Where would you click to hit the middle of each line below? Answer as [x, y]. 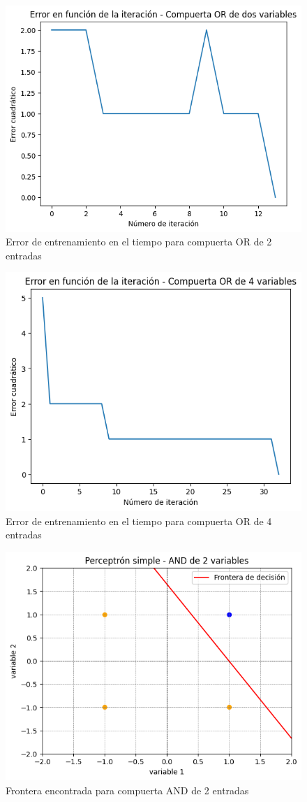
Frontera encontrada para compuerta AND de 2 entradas [127, 790]
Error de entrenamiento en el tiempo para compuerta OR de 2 [139, 242]
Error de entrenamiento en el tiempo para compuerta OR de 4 [139, 521]
